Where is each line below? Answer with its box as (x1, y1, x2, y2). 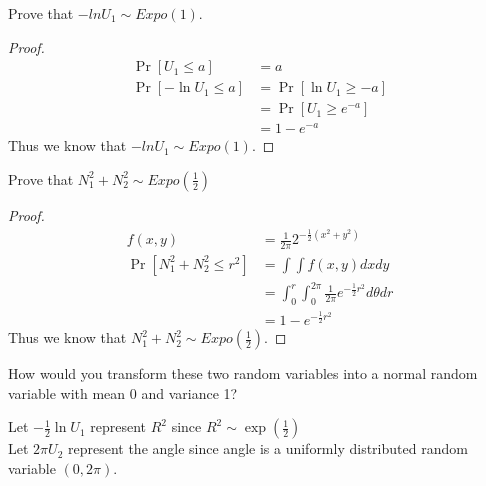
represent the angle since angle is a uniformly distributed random (67, 438, 468, 459)
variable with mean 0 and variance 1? (8, 382, 238, 403)
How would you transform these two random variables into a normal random (8, 363, 478, 384)
